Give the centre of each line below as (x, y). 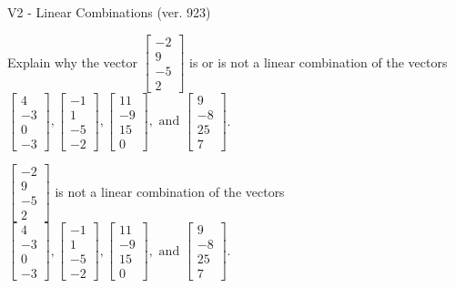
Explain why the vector (72, 62)
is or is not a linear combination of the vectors (318, 62)
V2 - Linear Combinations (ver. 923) (109, 12)
